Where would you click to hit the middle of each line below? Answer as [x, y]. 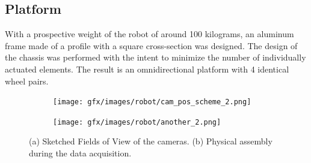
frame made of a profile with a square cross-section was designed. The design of [151, 45]
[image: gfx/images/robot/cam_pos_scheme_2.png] [152, 102]
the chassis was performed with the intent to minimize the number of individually [155, 57]
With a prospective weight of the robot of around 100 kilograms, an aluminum [149, 34]
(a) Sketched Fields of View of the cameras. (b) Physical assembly [151, 141]
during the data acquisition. [80, 153]
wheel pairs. [27, 81]
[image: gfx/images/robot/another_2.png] [137, 122]
